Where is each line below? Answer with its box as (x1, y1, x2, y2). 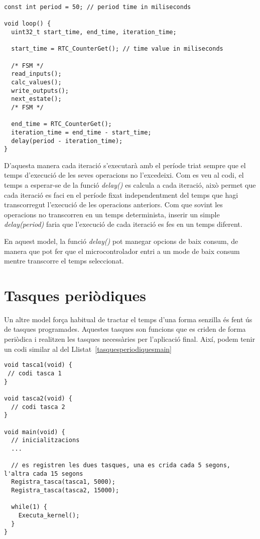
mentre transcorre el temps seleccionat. (4, 255, 124, 266)
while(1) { (11, 503, 47, 511)
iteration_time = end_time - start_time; (11, 128, 152, 136)
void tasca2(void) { (4, 394, 73, 402)
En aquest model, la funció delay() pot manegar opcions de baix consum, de (4, 235, 238, 246)
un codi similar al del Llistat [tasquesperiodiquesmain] (4, 343, 172, 354)
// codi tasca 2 (11, 403, 65, 411)
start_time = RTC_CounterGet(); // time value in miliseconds (11, 45, 223, 53)
